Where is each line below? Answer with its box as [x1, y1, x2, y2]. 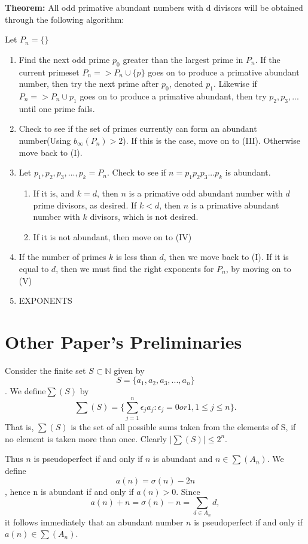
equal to [19, 262, 49, 274]
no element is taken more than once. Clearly [5, 432, 167, 445]
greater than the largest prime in [123, 53, 243, 65]
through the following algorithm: [5, 13, 124, 25]
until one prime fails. [19, 102, 95, 114]
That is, [5, 421, 34, 433]
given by [114, 364, 145, 376]
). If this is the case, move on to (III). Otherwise [123, 134, 300, 146]
